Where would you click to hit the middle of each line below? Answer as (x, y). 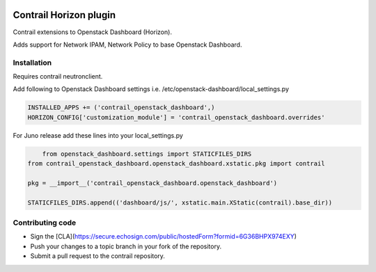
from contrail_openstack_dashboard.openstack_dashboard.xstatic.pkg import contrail (176, 164)
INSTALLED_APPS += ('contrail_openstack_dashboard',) (121, 107)
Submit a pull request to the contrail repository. (97, 256)
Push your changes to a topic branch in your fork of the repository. (126, 246)
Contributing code (45, 223)
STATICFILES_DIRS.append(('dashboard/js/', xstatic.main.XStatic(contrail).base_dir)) (180, 202)
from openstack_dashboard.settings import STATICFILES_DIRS (147, 154)
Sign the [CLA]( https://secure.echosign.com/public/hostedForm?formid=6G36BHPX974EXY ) (164, 237)
